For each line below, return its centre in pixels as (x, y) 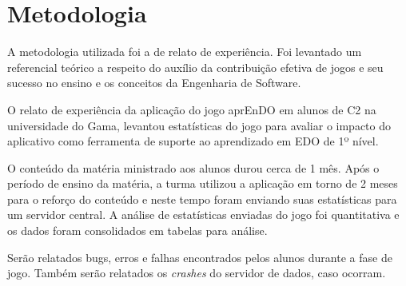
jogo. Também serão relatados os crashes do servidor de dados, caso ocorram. (197, 273)
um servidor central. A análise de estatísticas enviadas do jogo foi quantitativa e (203, 214)
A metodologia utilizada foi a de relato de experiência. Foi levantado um (185, 52)
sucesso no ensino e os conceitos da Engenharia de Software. (154, 83)
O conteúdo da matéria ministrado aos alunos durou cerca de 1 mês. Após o (193, 167)
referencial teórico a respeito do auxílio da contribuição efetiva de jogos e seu (195, 67)
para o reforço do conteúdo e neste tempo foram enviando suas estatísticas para (202, 199)
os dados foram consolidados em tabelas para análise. (137, 230)
